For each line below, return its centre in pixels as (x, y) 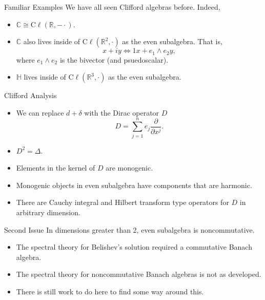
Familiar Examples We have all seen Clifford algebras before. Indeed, (112, 7)
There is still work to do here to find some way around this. (110, 291)
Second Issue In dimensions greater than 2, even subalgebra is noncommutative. (129, 229)
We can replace (40, 112)
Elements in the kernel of (56, 168)
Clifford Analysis (30, 95)
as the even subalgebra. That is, (172, 41)
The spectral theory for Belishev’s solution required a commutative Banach (134, 247)
